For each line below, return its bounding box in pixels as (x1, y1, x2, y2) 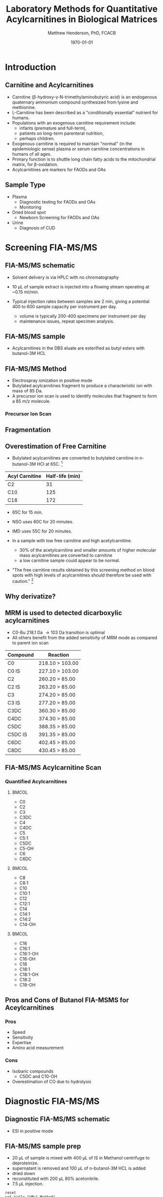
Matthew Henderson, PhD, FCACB (48, 30, 116, 36)
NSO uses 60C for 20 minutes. (12, 518, 74, 524)
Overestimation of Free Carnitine (5, 442, 107, 450)
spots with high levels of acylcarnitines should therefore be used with (12, 572, 152, 578)
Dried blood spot (12, 209, 46, 215)
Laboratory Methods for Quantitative (5, 3, 158, 15)
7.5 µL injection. (12, 1181, 44, 1187)
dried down (12, 1171, 36, 1176)
